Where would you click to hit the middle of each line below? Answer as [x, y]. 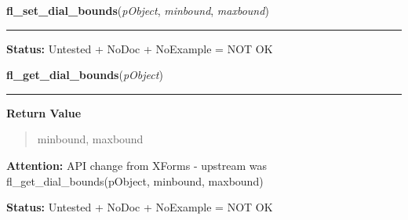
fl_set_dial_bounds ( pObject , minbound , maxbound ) [138, 10]
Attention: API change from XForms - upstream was [137, 165]
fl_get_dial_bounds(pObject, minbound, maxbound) [135, 180]
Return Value [44, 112]
